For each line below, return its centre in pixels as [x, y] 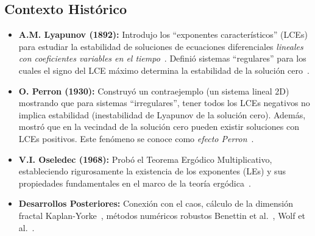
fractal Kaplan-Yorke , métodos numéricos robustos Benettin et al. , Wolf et [162, 215]
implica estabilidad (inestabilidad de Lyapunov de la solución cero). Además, [162, 114]
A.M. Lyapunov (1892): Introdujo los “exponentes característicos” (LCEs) [163, 34]
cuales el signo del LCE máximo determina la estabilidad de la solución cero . [164, 70]
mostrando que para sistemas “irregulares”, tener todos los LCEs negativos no [164, 103]
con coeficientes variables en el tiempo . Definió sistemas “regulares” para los [162, 58]
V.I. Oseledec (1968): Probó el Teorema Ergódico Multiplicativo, [145, 159]
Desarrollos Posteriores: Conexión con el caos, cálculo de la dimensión [156, 203]
